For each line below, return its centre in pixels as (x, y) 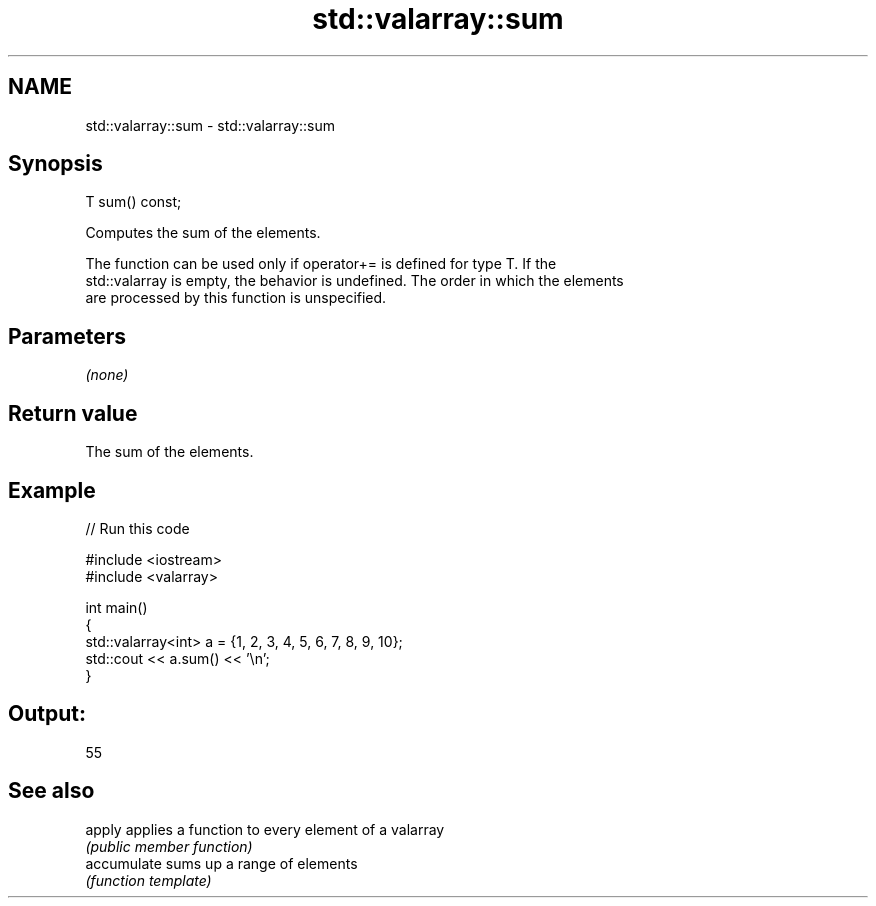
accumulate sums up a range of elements (221, 863)
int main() (116, 607)
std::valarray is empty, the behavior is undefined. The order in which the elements (354, 281)
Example (52, 490)
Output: (47, 714)
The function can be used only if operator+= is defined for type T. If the (321, 264)
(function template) (148, 880)
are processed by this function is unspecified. (236, 298)
